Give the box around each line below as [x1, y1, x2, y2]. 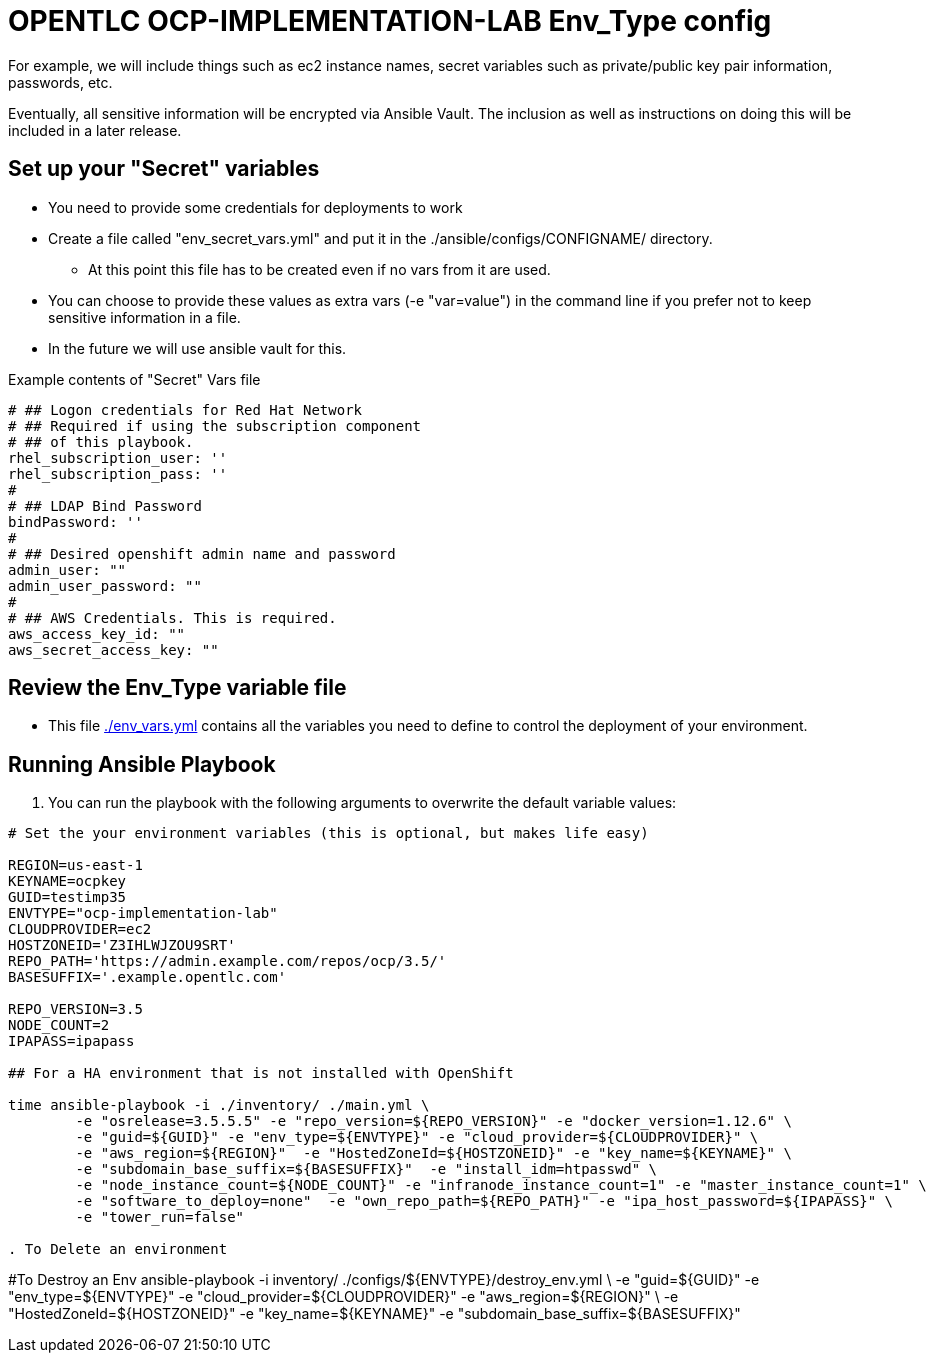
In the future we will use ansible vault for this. [48, 339, 347, 357]
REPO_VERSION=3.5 [8, 1001, 143, 1018]
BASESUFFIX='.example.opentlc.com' [8, 969, 287, 986]
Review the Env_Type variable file [8, 675, 347, 701]
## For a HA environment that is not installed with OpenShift [8, 1065, 514, 1082]
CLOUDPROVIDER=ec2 [8, 921, 152, 938]
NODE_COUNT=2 [8, 1017, 110, 1034]
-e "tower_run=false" [75, 1209, 245, 1226]
